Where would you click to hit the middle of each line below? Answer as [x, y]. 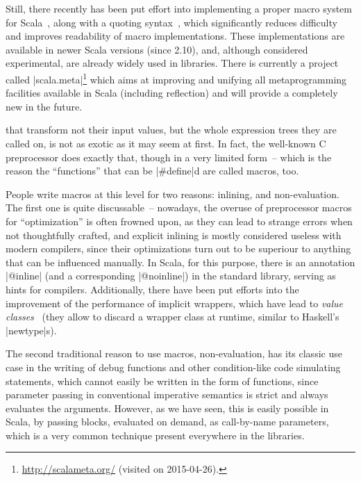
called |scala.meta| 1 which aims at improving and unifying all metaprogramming [176, 78]
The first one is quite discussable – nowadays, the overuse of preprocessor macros [179, 207]
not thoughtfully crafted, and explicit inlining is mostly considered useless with [174, 235]
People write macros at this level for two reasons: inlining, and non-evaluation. [173, 194]
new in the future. [44, 106]
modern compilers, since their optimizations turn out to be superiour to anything [178, 248]
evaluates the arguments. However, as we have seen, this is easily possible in [167, 408]
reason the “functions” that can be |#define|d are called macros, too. [152, 171]
